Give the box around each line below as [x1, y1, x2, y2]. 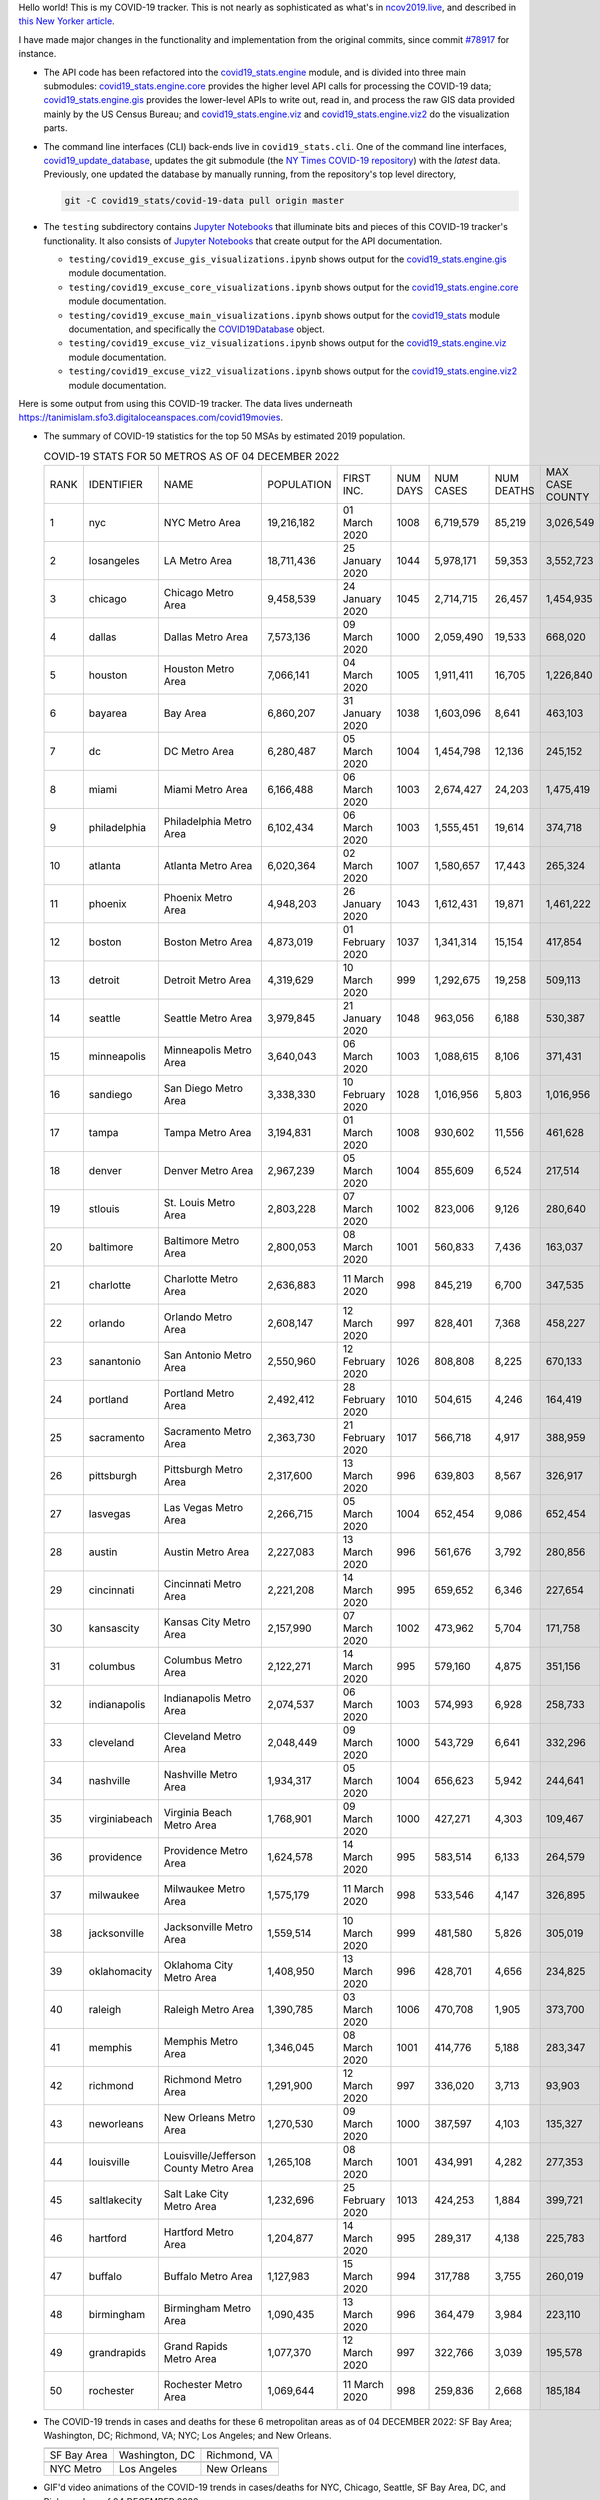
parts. [43, 122, 68, 134]
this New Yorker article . [18, 15, 115, 27]
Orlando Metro [163, 1310, 233, 1324]
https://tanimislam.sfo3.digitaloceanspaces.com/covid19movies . [18, 411, 284, 424]
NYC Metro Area [163, 515, 242, 529]
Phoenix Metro [163, 890, 233, 904]
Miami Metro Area [163, 782, 249, 796]
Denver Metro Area [163, 1163, 254, 1177]
